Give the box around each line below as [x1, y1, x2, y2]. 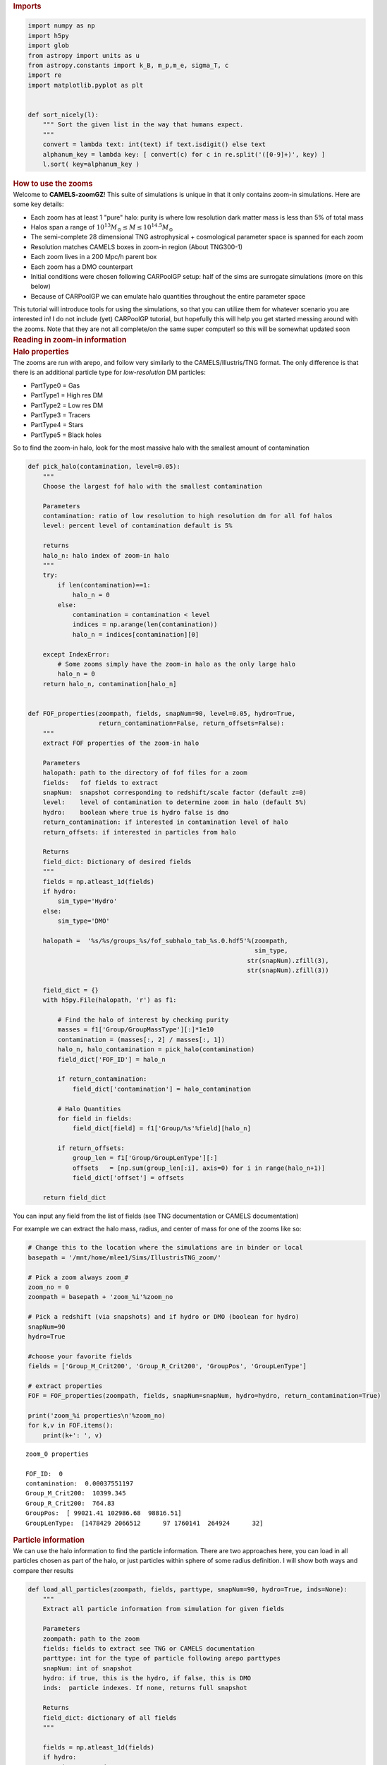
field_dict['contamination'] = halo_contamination [72, 1084, 252, 1093]
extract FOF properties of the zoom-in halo [42, 739, 199, 748]
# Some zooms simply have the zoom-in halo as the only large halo [57, 660, 296, 668]
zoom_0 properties [25, 1449, 90, 1458]
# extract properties [27, 1382, 103, 1390]
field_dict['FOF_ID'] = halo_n [57, 1055, 166, 1063]
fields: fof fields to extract [42, 779, 159, 786]
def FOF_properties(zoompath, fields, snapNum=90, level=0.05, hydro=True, [27, 710, 296, 717]
